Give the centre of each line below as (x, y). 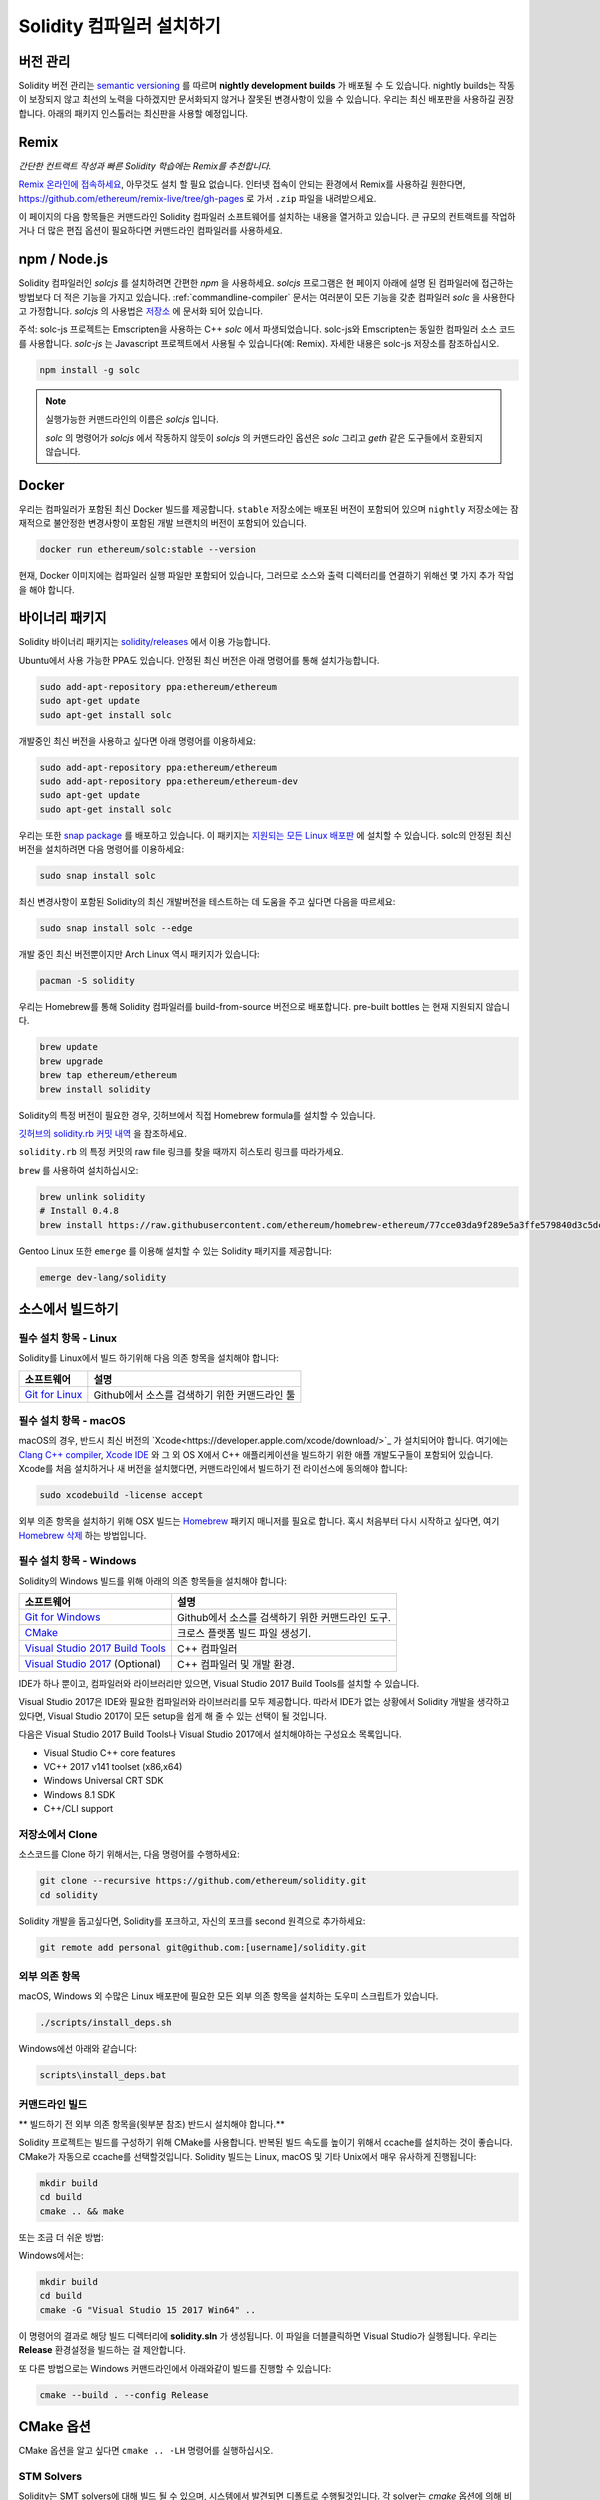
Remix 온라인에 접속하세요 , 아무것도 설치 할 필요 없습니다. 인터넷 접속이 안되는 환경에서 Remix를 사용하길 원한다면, (242, 184)
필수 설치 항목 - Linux (67, 1338)
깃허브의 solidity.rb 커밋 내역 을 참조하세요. (102, 1133)
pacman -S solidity (87, 981)
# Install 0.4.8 (79, 1211)
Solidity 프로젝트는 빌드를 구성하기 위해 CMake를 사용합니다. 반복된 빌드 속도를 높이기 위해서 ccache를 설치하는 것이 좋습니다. (266, 2142)
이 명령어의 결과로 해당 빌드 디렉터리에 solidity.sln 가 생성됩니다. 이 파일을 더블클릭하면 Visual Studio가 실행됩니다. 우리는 (258, 2336)
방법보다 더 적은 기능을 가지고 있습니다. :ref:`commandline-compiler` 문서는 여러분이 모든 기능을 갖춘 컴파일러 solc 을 (249, 297)
